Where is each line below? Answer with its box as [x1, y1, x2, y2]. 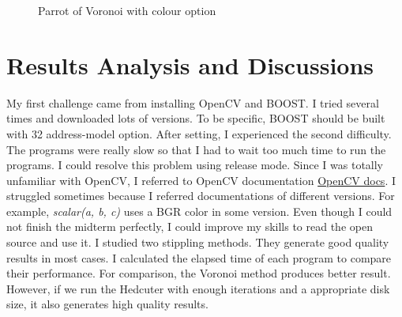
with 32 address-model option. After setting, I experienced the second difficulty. [6, 125, 392, 142]
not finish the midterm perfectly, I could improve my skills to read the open [6, 218, 373, 235]
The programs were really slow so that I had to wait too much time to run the [6, 141, 386, 157]
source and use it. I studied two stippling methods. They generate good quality [6, 234, 389, 251]
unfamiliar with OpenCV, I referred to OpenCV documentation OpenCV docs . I [6, 172, 396, 188]
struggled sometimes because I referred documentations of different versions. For [6, 187, 395, 204]
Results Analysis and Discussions [6, 48, 374, 81]
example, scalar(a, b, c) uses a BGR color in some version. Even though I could [6, 202, 393, 219]
